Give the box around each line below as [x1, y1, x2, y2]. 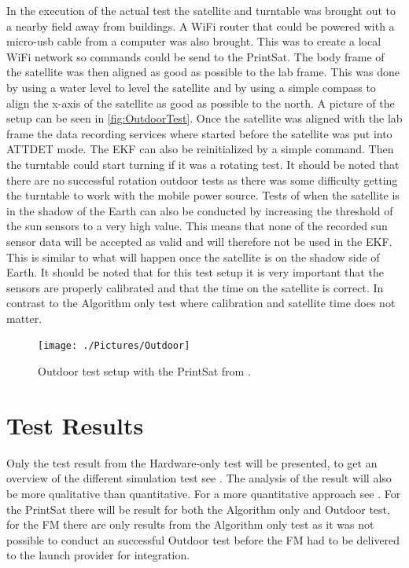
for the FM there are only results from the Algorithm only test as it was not [6, 516, 374, 533]
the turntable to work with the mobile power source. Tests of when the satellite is [6, 187, 400, 203]
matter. [6, 310, 42, 326]
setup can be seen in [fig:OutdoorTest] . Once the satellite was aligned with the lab [6, 110, 403, 126]
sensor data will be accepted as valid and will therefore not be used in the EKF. [6, 233, 392, 249]
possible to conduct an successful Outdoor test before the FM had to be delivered [6, 531, 400, 548]
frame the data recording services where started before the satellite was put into [6, 125, 392, 141]
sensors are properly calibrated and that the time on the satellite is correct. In [6, 279, 384, 295]
